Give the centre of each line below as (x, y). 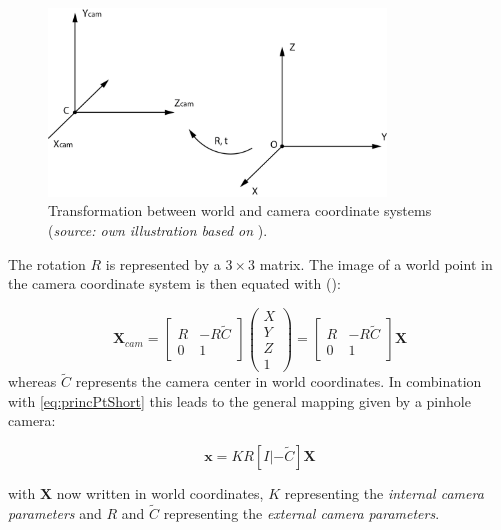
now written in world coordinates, (160, 492)
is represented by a (163, 263)
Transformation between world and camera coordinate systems (240, 210)
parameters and (55, 512)
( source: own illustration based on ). (158, 229)
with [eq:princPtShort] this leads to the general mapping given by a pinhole (239, 400)
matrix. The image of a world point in (376, 263)
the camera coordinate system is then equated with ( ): (174, 283)
